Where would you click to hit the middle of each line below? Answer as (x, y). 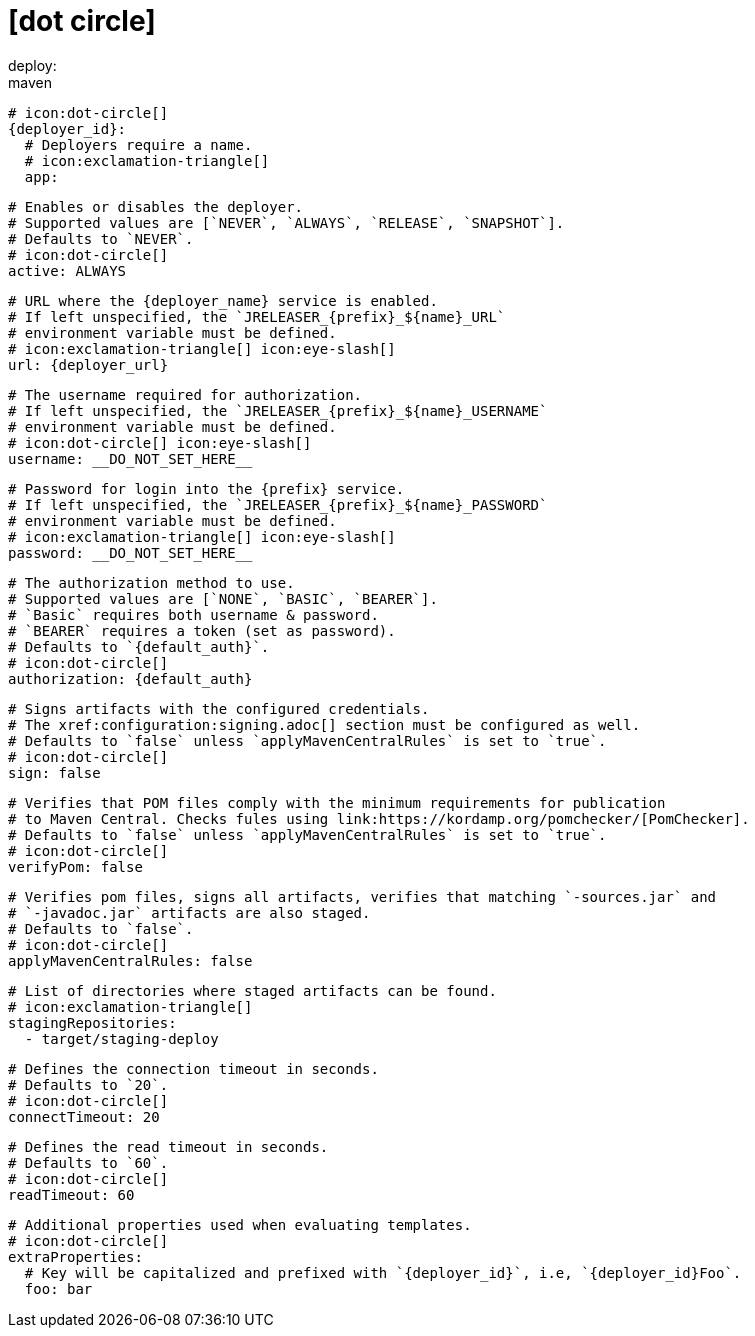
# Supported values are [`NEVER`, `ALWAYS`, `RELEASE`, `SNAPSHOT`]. (286, 222)
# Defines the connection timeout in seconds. (193, 1068)
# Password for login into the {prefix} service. (206, 488)
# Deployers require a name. (138, 144)
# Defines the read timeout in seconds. (168, 1146)
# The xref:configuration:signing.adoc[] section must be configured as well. (324, 724)
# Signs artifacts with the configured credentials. (219, 708)
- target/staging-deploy (121, 1038)
